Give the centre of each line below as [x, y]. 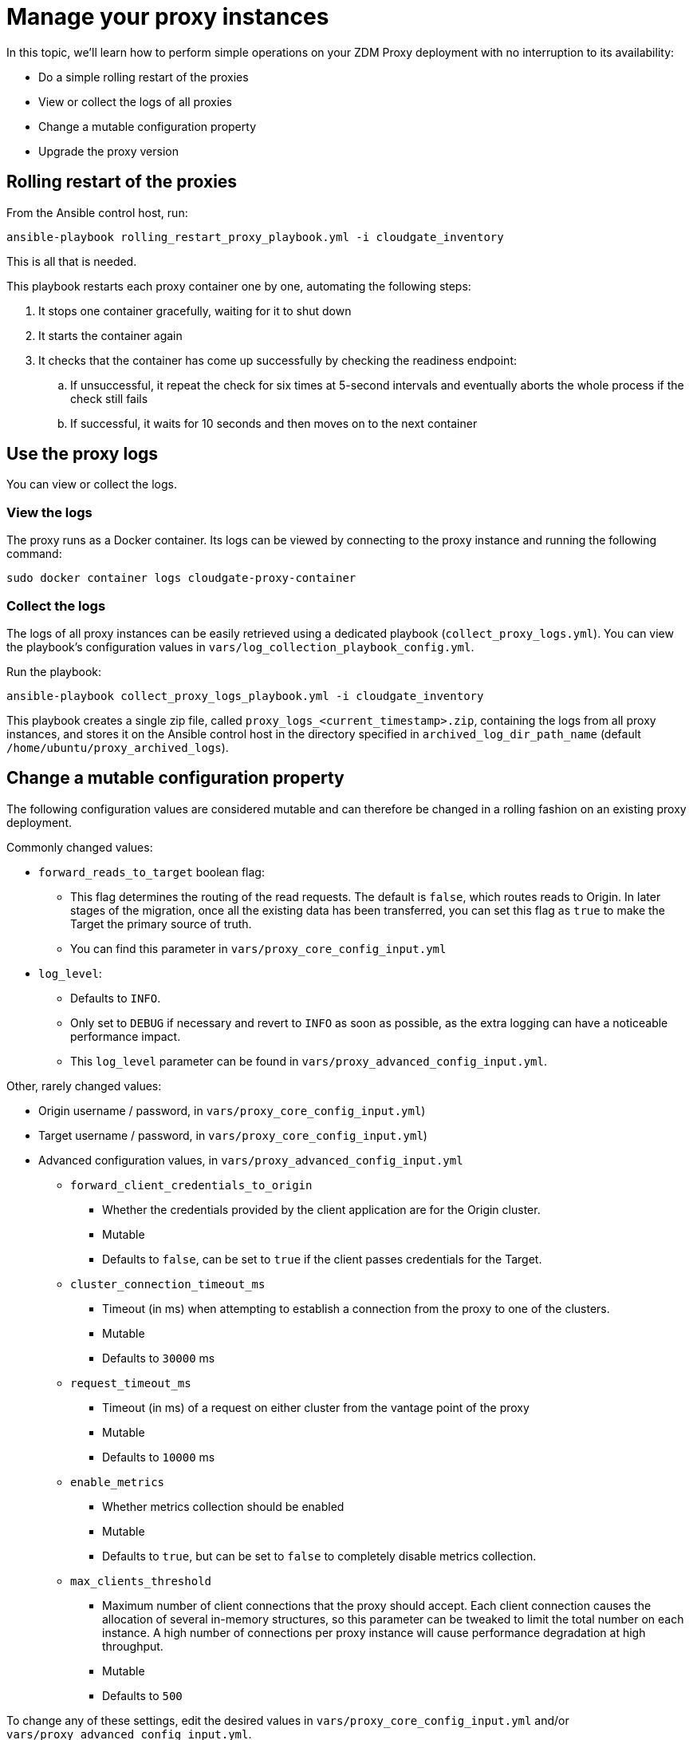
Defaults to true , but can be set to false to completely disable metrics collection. [319, 1556]
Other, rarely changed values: [84, 1086]
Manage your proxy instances [168, 17]
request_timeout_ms [131, 1383]
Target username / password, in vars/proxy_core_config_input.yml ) [233, 1135]
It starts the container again [110, 335]
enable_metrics [118, 1482]
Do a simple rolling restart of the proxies [144, 77]
